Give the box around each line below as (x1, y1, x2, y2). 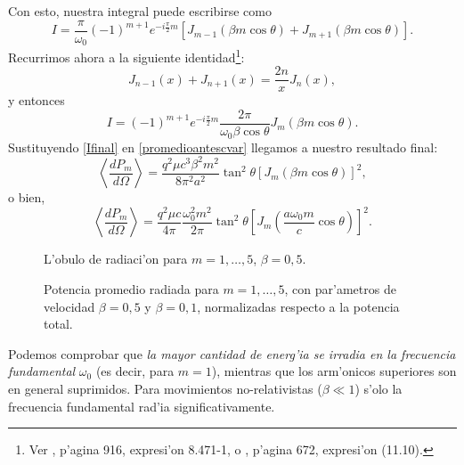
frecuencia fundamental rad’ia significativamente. (8, 396, 275, 415)
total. (44, 314, 73, 333)
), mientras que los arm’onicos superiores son (211, 362, 457, 380)
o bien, (8, 188, 45, 207)
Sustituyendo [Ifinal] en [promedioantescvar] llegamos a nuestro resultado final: (8, 137, 438, 156)
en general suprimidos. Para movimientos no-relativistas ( (8, 379, 322, 397)
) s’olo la (354, 379, 403, 397)
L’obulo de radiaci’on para (44, 249, 188, 268)
